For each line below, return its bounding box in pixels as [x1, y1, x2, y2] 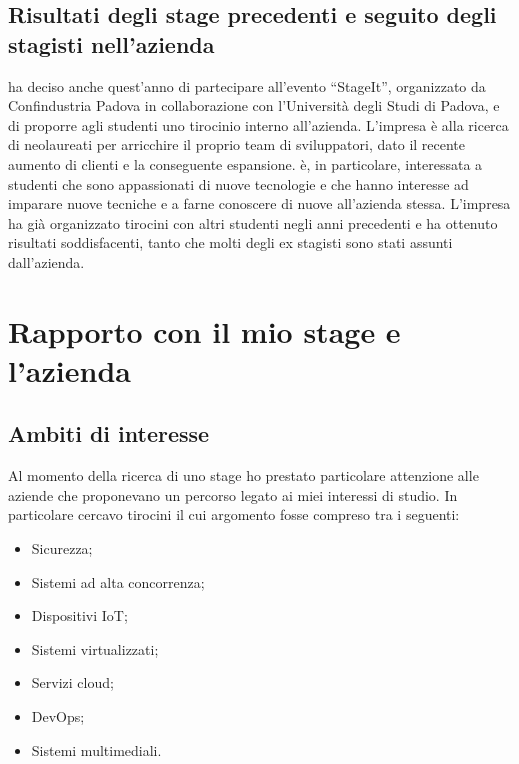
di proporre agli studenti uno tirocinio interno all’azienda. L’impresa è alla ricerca [8, 114, 509, 135]
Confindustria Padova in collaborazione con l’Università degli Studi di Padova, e [8, 95, 500, 116]
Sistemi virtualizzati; [31, 638, 159, 659]
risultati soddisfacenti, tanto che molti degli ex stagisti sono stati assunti [8, 232, 453, 253]
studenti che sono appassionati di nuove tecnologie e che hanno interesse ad [8, 173, 469, 194]
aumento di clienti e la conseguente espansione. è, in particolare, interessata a [8, 153, 483, 174]
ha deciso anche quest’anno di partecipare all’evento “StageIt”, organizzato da [8, 75, 486, 96]
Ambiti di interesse [8, 418, 210, 449]
